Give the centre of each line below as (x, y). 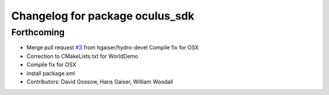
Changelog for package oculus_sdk (103, 16)
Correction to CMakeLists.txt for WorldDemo (82, 56)
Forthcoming (38, 32)
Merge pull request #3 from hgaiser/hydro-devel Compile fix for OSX (113, 47)
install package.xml (51, 73)
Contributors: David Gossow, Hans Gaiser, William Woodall (100, 82)
